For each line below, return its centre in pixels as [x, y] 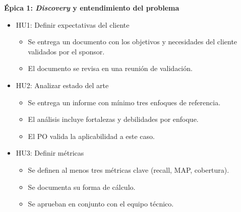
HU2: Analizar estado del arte [62, 85]
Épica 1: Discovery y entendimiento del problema [92, 8]
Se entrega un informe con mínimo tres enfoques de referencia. [124, 102]
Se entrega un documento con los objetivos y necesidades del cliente [133, 42]
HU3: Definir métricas [50, 153]
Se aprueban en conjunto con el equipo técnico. [101, 204]
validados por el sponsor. [66, 51]
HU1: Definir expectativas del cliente [73, 24]
